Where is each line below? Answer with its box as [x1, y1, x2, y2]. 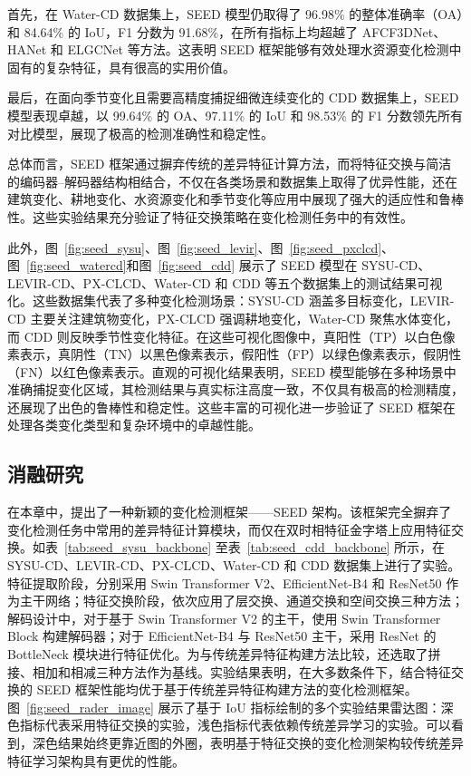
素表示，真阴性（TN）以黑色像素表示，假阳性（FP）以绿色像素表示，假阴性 [7, 344, 462, 364]
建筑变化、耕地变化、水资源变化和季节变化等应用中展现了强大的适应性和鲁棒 [7, 189, 464, 209]
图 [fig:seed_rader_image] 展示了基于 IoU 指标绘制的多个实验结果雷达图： [7, 697, 441, 716]
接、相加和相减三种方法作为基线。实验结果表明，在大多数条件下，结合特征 [7, 662, 451, 681]
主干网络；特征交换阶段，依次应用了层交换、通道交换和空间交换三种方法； [19, 591, 464, 610]
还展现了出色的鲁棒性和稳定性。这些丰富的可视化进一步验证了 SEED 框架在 [7, 397, 456, 416]
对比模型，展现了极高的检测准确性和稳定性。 [7, 123, 274, 142]
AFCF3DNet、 [361, 22, 447, 41]
